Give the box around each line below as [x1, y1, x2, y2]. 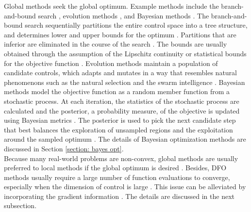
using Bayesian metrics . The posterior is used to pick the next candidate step [4, 115, 236, 125]
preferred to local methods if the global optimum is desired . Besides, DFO [4, 163, 227, 173]
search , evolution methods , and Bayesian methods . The [38, 10, 209, 20]
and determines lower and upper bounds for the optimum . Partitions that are [4, 29, 236, 39]
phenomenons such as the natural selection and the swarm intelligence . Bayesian [4, 77, 245, 87]
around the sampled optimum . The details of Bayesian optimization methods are [4, 134, 246, 144]
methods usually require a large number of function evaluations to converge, [4, 172, 230, 182]
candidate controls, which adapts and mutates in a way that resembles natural [4, 67, 237, 78]
